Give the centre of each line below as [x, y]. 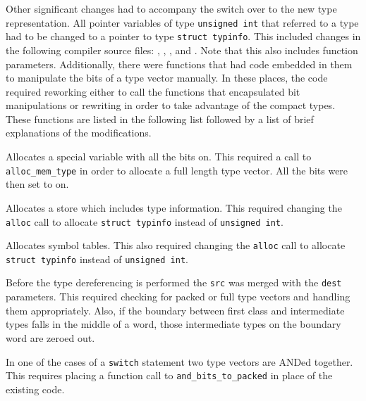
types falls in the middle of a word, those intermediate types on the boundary [173, 324]
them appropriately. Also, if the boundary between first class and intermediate [175, 310]
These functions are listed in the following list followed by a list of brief [160, 119]
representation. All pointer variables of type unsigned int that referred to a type [182, 22]
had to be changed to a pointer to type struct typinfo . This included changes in [183, 36]
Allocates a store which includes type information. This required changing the [174, 207]
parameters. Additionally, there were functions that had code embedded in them [179, 64]
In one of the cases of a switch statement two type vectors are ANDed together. [179, 361]
